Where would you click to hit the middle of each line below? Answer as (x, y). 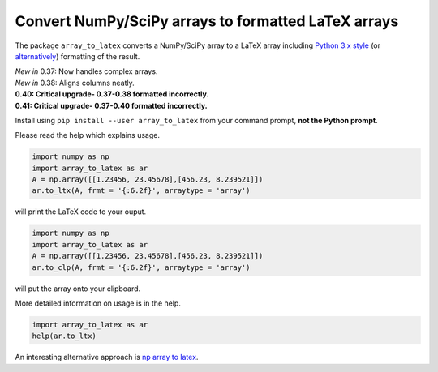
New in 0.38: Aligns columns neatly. (75, 83)
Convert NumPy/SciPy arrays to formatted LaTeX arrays (207, 21)
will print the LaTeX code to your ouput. (81, 212)
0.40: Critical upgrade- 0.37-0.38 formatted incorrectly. (112, 94)
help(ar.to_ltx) (64, 336)
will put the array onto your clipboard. (78, 289)
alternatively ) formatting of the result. (77, 56)
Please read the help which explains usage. (87, 135)
